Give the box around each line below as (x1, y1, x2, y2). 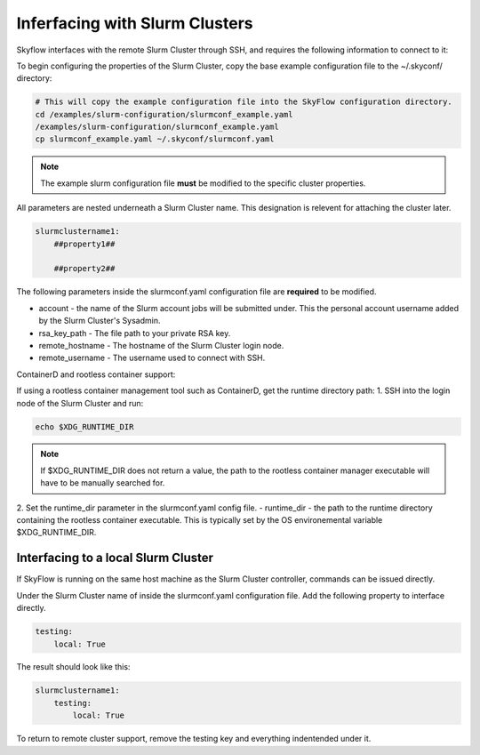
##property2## (53, 263, 116, 274)
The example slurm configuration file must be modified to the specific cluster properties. (40, 178, 366, 189)
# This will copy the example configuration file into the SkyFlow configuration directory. (35, 97, 452, 107)
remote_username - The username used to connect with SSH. (38, 352, 266, 364)
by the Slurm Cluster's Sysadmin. (38, 316, 161, 326)
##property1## (53, 238, 116, 249)
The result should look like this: (16, 662, 131, 672)
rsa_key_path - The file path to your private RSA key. (38, 327, 231, 338)
